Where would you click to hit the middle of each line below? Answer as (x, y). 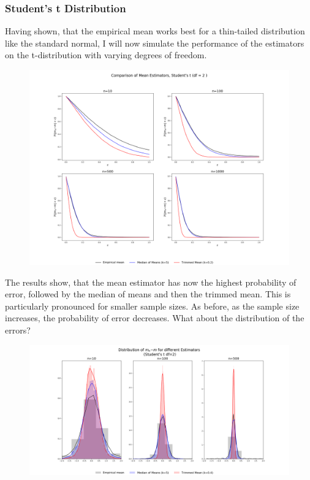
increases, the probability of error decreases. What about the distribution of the (155, 318)
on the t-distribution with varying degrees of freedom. (106, 55)
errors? (18, 330)
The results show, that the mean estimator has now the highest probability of (151, 282)
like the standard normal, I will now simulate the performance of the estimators (155, 43)
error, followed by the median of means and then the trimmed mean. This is (148, 294)
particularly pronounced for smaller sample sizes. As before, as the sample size (152, 306)
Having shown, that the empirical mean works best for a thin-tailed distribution (155, 31)
